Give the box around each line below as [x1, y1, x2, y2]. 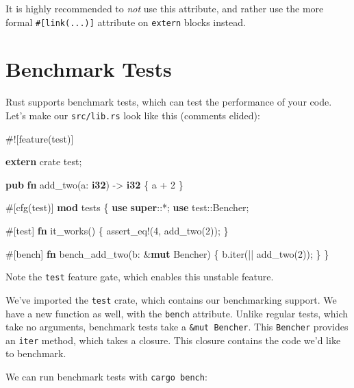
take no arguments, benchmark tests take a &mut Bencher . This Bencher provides [5, 319, 349, 334]
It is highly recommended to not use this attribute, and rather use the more [5, 1, 324, 15]
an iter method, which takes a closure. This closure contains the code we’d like [5, 332, 341, 347]
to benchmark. [5, 346, 66, 361]
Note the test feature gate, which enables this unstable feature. [5, 269, 274, 284]
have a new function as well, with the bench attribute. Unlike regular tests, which [5, 306, 349, 320]
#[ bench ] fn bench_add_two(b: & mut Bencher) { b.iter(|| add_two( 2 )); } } [5, 246, 329, 260]
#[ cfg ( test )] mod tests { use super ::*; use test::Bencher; [5, 200, 249, 215]
